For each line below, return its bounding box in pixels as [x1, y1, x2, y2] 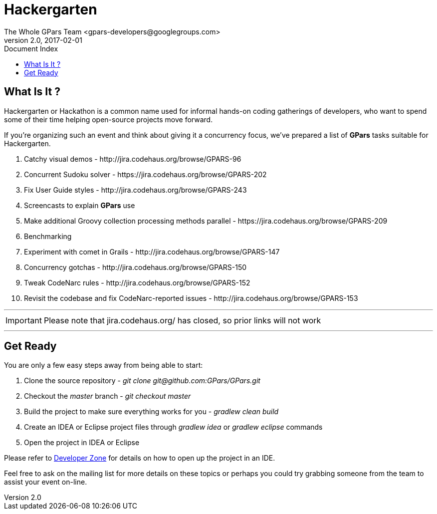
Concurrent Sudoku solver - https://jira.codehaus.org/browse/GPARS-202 [24, 170, 267, 179]
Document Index [4, 44, 58, 53]
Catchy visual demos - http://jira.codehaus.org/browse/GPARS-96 [24, 154, 241, 163]
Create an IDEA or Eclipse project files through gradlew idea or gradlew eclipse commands [24, 423, 323, 432]
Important [5, 315, 42, 325]
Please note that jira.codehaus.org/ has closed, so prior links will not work [43, 315, 321, 325]
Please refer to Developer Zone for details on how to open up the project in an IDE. [4, 454, 275, 463]
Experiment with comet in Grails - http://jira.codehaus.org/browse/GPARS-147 [24, 247, 280, 256]
